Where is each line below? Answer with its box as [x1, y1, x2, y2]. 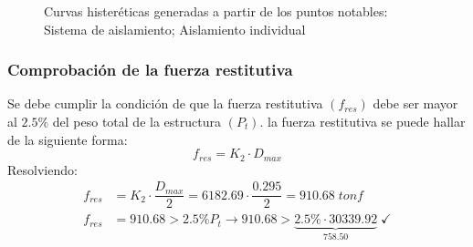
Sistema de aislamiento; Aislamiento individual [44, 19, 306, 38]
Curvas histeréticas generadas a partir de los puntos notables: [44, 2, 388, 20]
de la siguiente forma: [7, 129, 128, 149]
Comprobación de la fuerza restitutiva [7, 58, 293, 81]
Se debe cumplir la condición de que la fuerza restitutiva [7, 94, 323, 113]
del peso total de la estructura [52, 112, 221, 130]
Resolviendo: [7, 160, 78, 179]
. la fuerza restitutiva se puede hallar [259, 112, 466, 130]
